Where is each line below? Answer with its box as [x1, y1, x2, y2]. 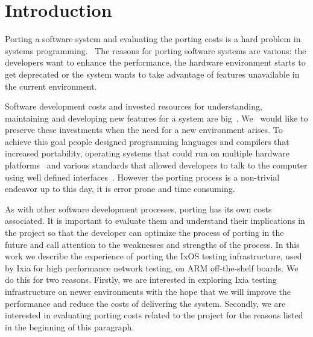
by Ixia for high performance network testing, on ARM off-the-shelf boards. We [5, 261, 299, 274]
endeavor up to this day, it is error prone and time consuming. [5, 182, 235, 195]
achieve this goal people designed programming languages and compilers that [5, 135, 289, 147]
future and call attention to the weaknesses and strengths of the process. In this [5, 238, 300, 250]
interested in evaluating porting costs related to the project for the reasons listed [5, 309, 303, 321]
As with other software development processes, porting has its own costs [5, 202, 272, 215]
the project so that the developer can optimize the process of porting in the [5, 226, 284, 239]
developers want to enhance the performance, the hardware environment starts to [5, 56, 306, 69]
